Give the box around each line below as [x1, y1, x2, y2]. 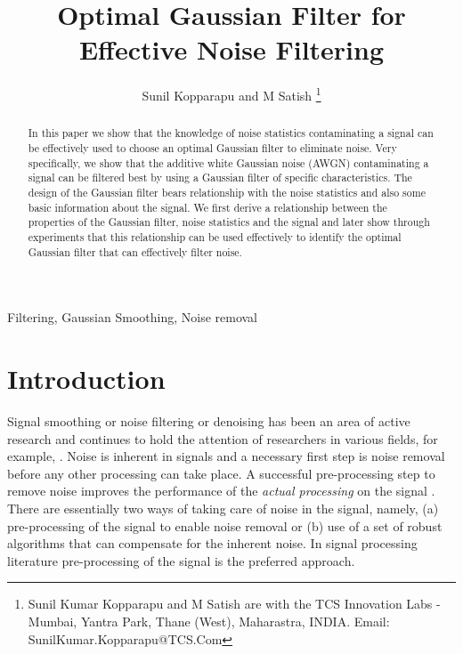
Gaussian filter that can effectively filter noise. [28, 244, 242, 259]
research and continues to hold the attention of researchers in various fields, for [7, 429, 438, 448]
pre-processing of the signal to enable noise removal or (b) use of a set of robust [7, 516, 443, 535]
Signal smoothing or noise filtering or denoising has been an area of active [7, 411, 410, 430]
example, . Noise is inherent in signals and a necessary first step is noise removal [7, 447, 445, 465]
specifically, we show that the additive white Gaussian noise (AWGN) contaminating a [28, 155, 429, 170]
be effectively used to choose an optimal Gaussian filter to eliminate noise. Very [28, 141, 397, 156]
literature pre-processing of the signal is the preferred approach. [7, 551, 355, 569]
